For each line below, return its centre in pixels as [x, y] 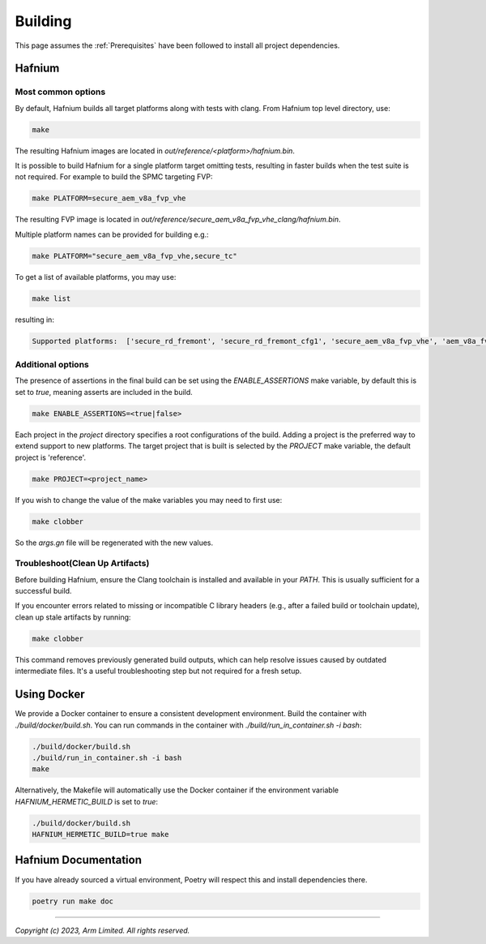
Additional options [52, 365]
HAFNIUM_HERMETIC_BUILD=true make [100, 835]
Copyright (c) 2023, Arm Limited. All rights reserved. [102, 930]
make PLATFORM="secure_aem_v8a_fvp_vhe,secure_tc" [135, 256]
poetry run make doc [72, 901]
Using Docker [50, 695]
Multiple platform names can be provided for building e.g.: [112, 234]
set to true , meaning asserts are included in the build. [104, 392]
